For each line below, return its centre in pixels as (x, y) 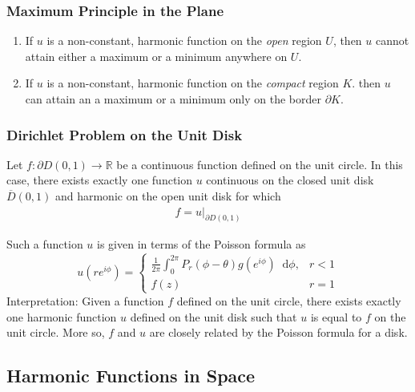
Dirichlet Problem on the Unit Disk (125, 134)
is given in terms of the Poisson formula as (201, 244)
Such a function (45, 244)
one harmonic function (62, 316)
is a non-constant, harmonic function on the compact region (193, 83)
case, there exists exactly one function (100, 180)
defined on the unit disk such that (214, 316)
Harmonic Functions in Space (131, 376)
